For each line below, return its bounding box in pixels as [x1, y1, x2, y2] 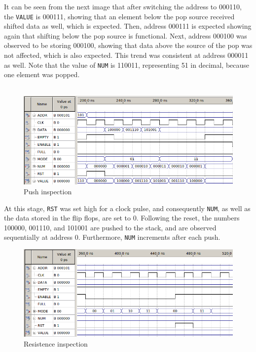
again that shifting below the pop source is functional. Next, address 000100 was [4, 30, 247, 41]
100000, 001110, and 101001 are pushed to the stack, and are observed [4, 222, 217, 232]
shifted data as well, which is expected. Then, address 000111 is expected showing [4, 21, 252, 31]
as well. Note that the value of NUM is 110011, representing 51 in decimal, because [4, 59, 250, 70]
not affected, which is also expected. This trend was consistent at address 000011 [4, 50, 249, 60]
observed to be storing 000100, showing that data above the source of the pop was [4, 40, 253, 50]
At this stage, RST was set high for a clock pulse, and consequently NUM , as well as [4, 203, 251, 213]
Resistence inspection [24, 338, 88, 349]
